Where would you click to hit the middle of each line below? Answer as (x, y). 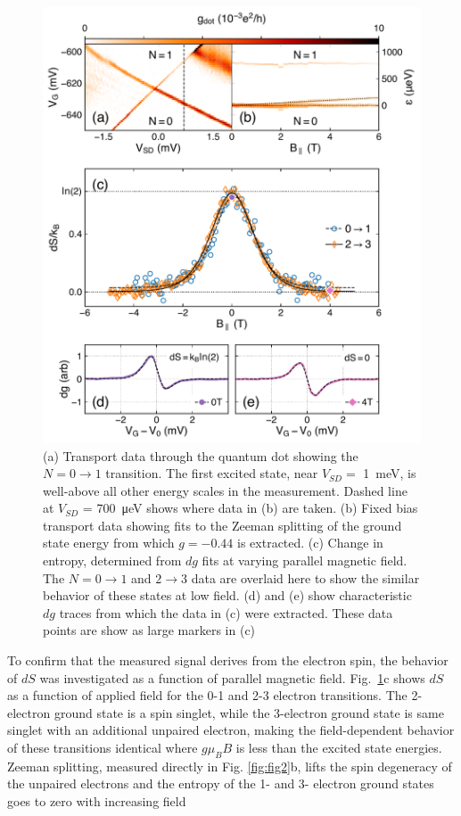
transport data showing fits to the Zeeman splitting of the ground (222, 525)
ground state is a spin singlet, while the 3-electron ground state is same (249, 712)
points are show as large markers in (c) (149, 630)
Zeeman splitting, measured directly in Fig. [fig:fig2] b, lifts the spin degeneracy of (230, 766)
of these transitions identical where (103, 748)
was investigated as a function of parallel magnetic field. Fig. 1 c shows (232, 677)
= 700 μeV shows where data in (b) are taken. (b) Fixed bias (250, 508)
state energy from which (109, 543)
